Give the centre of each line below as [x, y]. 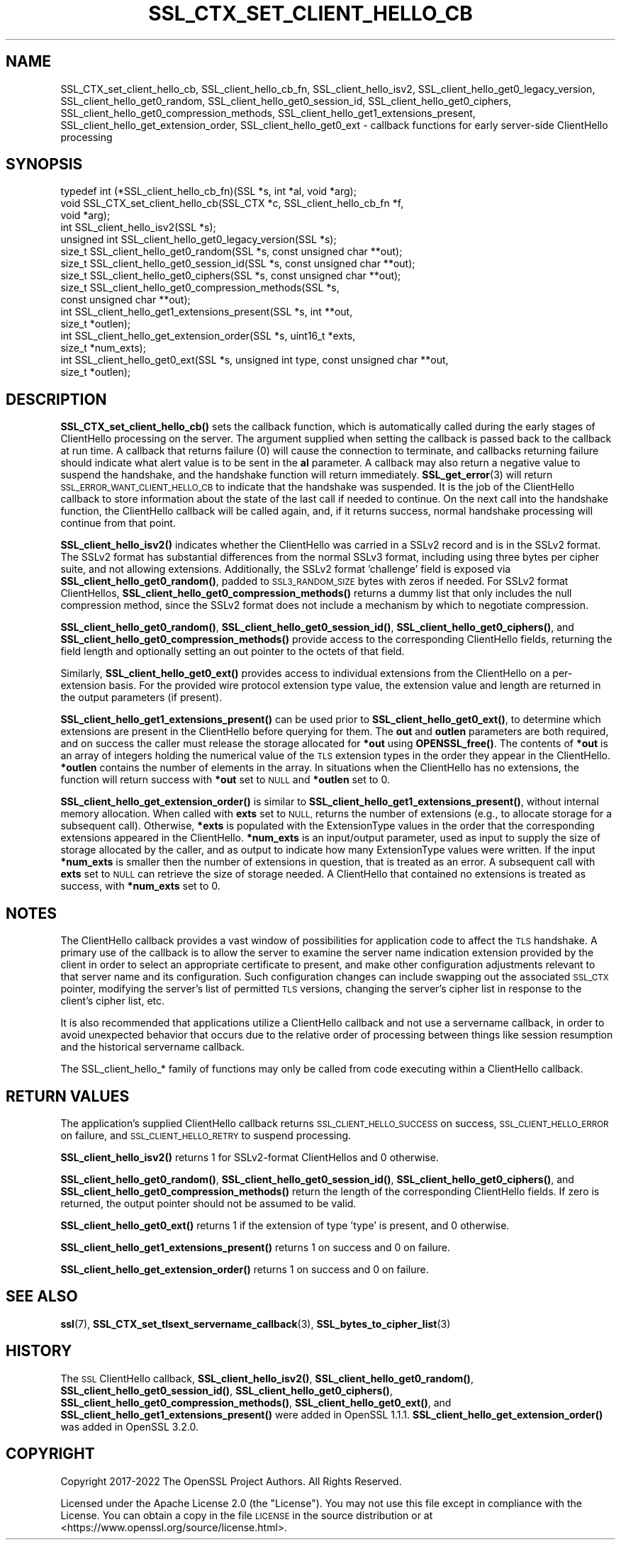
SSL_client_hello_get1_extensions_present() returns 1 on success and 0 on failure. [256, 1247]
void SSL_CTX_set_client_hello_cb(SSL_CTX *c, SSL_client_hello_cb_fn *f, [232, 203]
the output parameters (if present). [141, 698]
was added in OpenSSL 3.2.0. [129, 1426]
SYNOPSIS [44, 164]
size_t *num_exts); [103, 348]
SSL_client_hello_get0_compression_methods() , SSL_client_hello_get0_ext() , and [256, 1402]
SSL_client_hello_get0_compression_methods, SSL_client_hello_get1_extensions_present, [268, 113]
